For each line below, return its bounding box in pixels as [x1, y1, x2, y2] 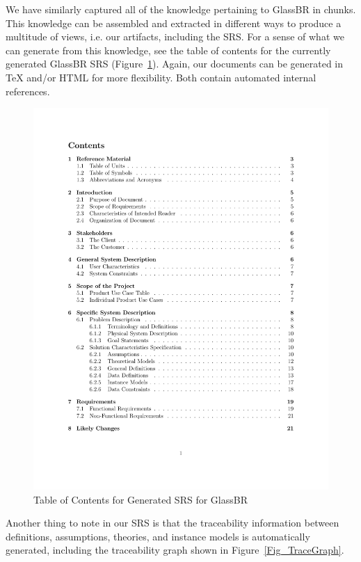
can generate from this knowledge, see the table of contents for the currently [6, 42, 331, 57]
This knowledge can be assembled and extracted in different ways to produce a [6, 15, 342, 30]
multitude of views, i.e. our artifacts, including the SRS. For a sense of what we [6, 29, 344, 44]
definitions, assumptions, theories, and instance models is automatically [6, 529, 310, 543]
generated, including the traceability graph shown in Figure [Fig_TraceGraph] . [6, 543, 344, 557]
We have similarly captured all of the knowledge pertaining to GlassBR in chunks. [6, 2, 356, 16]
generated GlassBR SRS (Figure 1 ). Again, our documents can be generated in [6, 56, 344, 71]
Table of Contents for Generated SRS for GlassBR [33, 492, 248, 506]
